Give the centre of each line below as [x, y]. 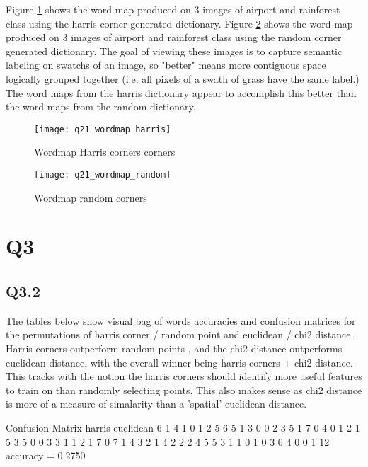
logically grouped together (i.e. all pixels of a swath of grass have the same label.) [183, 78]
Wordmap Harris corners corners [105, 152]
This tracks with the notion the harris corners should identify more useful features [184, 376]
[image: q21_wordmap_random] [103, 175]
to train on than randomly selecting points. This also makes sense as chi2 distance [184, 390]
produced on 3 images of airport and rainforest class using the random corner [174, 37]
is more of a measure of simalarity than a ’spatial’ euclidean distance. [156, 404]
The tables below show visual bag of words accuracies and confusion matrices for [181, 320]
